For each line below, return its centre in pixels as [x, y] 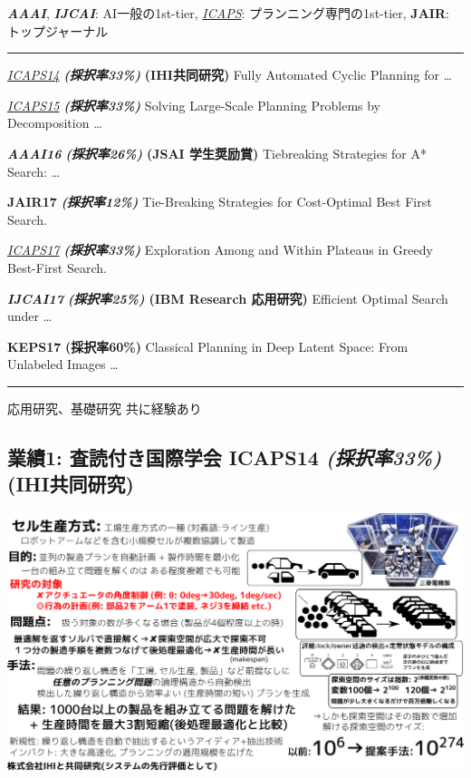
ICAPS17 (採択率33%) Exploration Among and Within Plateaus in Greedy [220, 250]
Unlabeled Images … [63, 364]
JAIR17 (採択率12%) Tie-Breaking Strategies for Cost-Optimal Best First [220, 202]
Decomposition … [55, 123]
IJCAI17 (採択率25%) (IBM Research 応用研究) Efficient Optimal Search [228, 298]
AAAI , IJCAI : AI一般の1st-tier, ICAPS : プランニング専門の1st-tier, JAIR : [228, 13]
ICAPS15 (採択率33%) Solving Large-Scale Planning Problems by [194, 105]
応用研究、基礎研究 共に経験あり [105, 408]
